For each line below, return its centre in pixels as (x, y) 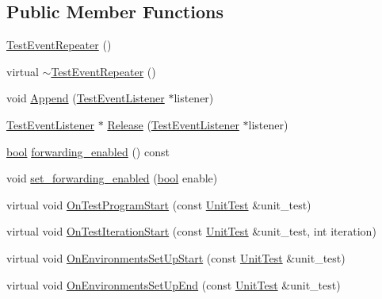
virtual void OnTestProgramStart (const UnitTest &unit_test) (159, 204)
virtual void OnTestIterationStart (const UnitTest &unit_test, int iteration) (191, 231)
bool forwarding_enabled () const (88, 151)
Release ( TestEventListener (173, 124)
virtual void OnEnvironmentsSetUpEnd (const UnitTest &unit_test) (174, 284)
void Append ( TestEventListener (86, 98)
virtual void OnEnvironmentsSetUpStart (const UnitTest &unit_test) (176, 257)
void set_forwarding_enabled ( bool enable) (112, 178)
